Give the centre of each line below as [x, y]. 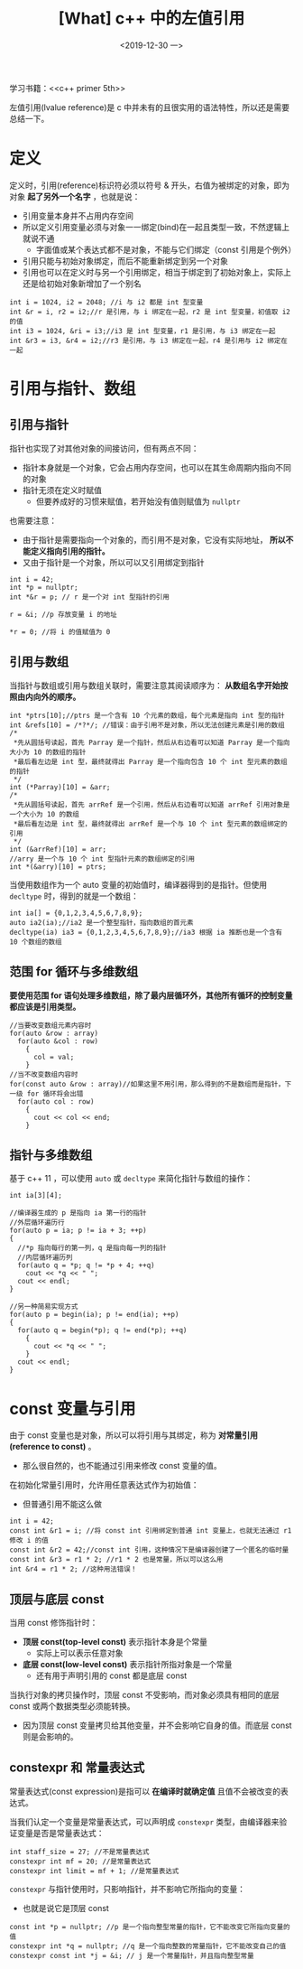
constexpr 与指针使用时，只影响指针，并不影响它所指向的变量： [128, 1889]
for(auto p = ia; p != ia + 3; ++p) [78, 1231]
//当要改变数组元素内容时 [50, 1025]
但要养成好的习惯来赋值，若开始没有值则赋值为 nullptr [138, 501]
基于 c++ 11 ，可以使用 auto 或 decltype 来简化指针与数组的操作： [131, 1179]
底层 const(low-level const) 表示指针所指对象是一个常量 [127, 1665]
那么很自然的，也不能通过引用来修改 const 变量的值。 [122, 1466]
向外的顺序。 [57, 696]
